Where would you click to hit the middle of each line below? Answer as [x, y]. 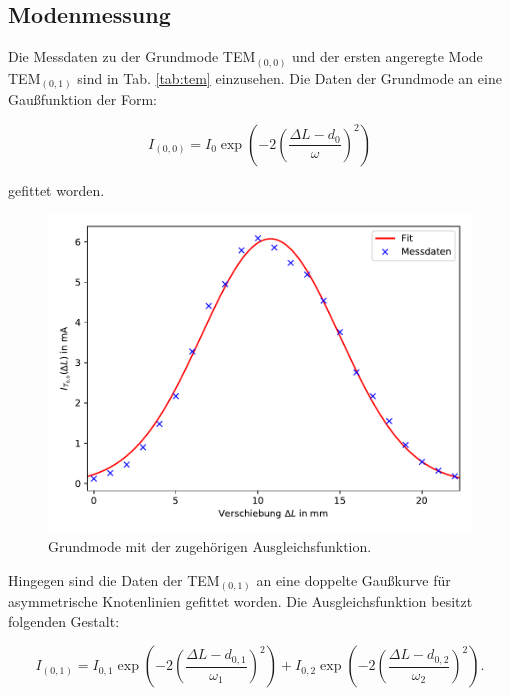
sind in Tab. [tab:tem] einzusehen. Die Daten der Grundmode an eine [289, 77]
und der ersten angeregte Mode [387, 56]
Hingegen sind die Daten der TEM [114, 579]
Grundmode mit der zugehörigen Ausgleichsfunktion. [210, 546]
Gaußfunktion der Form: [82, 99]
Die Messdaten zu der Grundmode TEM [132, 56]
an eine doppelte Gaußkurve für [353, 579]
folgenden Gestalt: [64, 620]
